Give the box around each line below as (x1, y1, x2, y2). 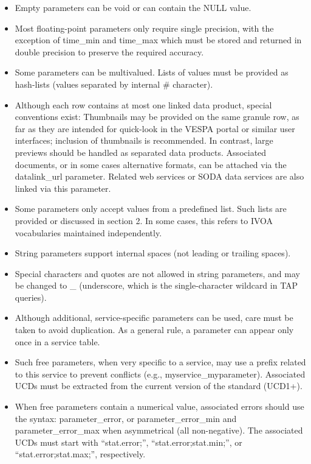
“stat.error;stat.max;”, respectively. (15, 448, 146, 460)
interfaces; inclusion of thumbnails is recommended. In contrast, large (15, 134, 273, 147)
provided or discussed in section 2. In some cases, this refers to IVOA (15, 214, 273, 227)
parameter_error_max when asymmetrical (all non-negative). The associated (15, 424, 303, 437)
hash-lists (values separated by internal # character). (15, 77, 213, 90)
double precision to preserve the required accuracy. (15, 45, 204, 58)
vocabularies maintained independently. (15, 226, 162, 239)
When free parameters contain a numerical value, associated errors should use (15, 400, 304, 413)
